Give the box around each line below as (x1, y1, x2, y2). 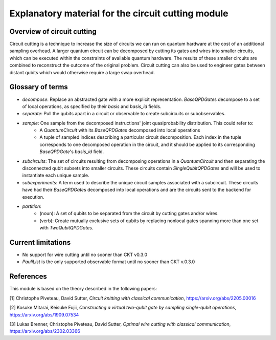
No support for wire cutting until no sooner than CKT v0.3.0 (22, 251, 148, 258)
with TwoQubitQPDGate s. (39, 225, 94, 231)
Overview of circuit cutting (9, 27, 97, 36)
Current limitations (9, 238, 71, 247)
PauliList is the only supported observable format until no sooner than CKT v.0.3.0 (22, 259, 195, 265)
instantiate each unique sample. (22, 172, 89, 179)
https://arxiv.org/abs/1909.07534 (9, 311, 79, 317)
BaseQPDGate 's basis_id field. (39, 148, 104, 155)
